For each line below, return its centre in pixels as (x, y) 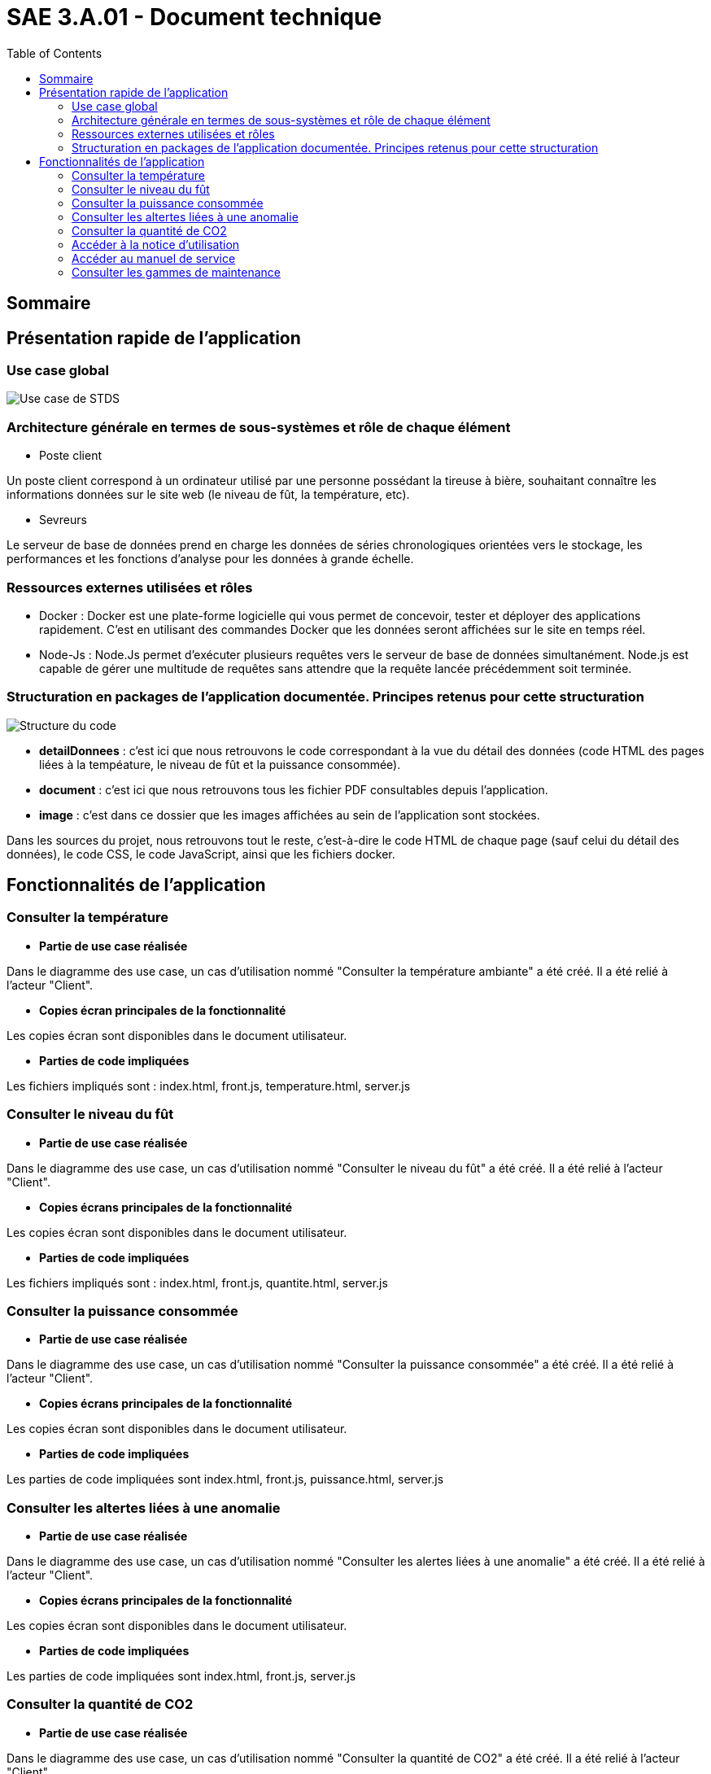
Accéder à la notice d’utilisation (156, 244)
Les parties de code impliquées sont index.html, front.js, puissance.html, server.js (225, 1479)
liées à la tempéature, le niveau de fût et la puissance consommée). (220, 764)
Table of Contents (55, 53)
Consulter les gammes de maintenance (176, 272)
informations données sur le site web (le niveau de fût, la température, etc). (208, 495)
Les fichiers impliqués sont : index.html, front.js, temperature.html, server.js (209, 1086)
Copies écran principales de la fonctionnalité (163, 1010)
